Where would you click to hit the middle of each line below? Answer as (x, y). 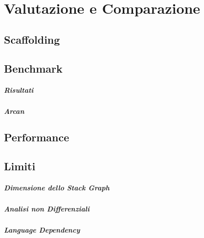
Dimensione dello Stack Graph (57, 188)
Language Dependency (42, 230)
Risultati (19, 90)
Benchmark (33, 68)
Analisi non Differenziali (47, 209)
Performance (37, 137)
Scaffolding (32, 39)
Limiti (20, 166)
